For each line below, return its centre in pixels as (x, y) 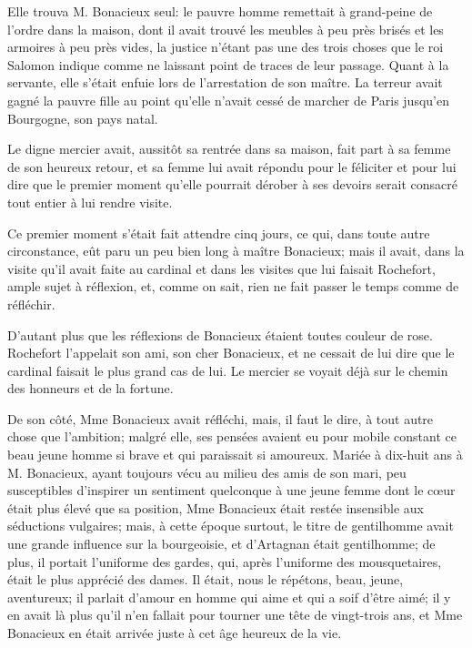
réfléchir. (31, 304)
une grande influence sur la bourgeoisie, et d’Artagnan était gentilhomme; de (221, 544)
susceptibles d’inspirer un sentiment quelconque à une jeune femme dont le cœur (231, 490)
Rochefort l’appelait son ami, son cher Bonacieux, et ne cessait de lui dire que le (231, 353)
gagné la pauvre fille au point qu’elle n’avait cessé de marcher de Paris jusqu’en (228, 100)
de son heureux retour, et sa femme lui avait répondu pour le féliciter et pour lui (232, 166)
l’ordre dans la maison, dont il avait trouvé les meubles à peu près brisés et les (226, 29)
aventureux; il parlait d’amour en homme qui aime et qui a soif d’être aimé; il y (229, 597)
